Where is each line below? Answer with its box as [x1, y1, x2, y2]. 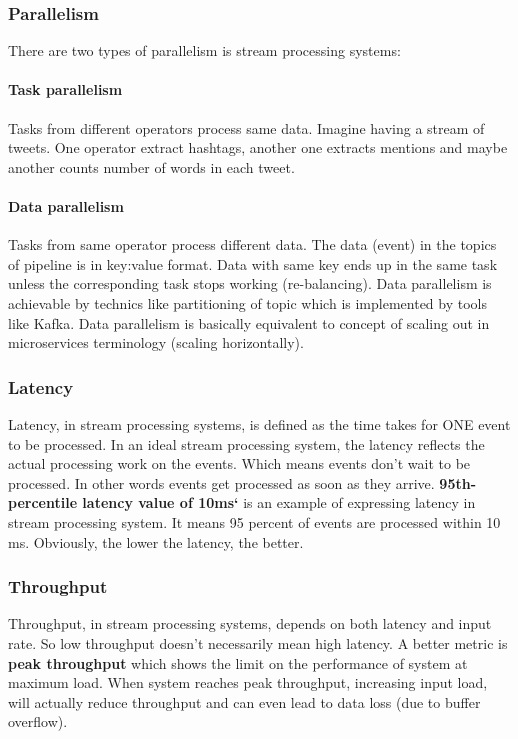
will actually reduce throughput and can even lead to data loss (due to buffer [8, 691, 481, 712]
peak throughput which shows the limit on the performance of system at [8, 652, 468, 673]
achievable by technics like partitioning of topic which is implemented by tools [8, 292, 487, 313]
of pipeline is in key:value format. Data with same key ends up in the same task [8, 253, 498, 274]
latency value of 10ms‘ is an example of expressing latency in [82, 492, 476, 513]
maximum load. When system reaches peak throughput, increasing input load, [8, 672, 488, 693]
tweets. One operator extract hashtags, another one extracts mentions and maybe [8, 137, 508, 158]
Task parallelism [8, 79, 123, 100]
